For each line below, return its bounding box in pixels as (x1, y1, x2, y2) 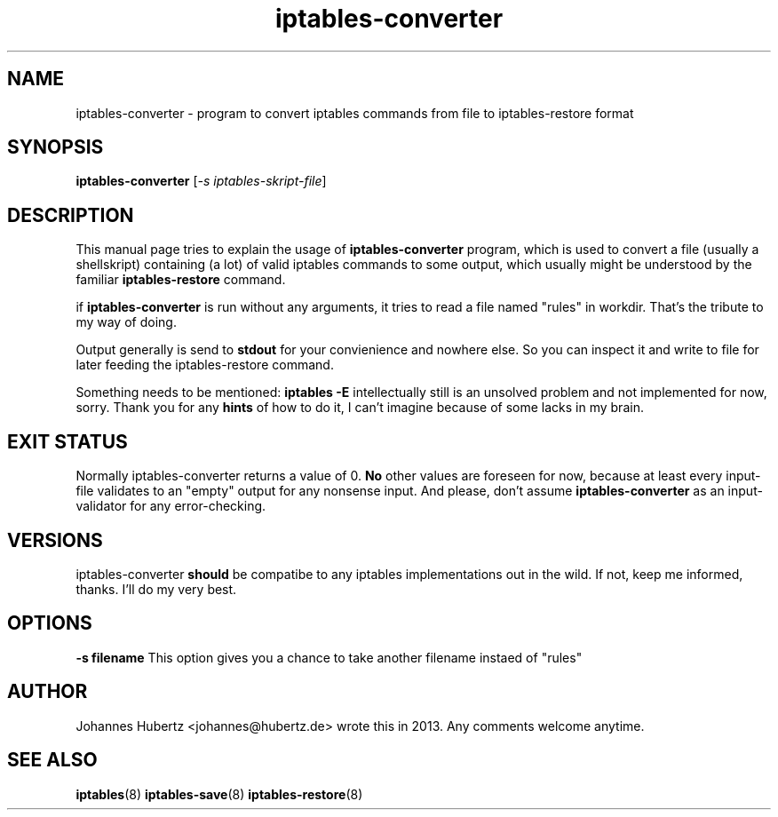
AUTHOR (7, 680, 88, 703)
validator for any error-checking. (75, 498, 266, 514)
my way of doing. (75, 314, 177, 330)
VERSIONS (7, 528, 103, 551)
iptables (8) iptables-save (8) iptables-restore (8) (75, 786, 363, 802)
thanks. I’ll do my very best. (75, 581, 237, 597)
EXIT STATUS (7, 430, 128, 453)
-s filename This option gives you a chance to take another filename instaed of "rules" (75, 649, 583, 665)
